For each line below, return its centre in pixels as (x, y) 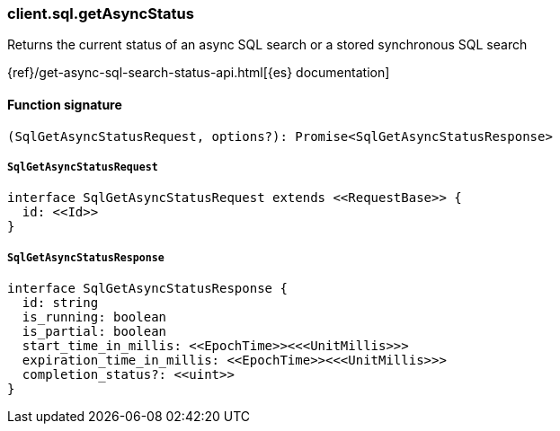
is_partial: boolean (94, 332)
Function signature (65, 104)
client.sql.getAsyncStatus (101, 13)
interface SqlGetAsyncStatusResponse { (147, 289)
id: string (60, 303)
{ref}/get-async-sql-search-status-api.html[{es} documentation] (199, 73)
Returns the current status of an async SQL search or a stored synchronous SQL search (267, 45)
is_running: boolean (94, 317)
